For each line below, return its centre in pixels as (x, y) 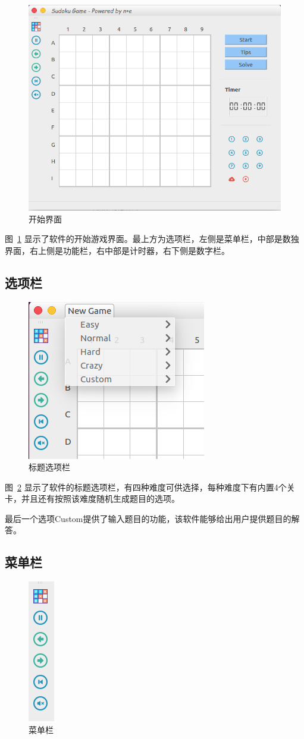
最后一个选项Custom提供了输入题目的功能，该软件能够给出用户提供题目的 (148, 518)
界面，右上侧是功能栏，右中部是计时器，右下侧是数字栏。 (117, 250)
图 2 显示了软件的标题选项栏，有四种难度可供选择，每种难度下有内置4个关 (150, 487)
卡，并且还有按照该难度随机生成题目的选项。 (92, 499)
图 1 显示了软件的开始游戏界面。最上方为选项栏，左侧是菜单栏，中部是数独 (152, 239)
